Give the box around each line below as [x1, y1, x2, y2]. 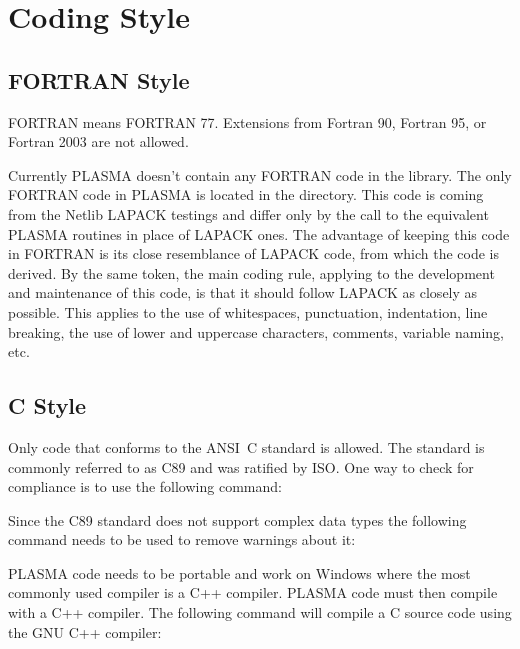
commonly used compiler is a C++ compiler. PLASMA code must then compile [8, 582, 498, 603]
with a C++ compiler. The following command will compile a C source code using [8, 602, 512, 623]
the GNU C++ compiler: [8, 621, 162, 642]
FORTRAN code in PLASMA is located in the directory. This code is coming [8, 184, 484, 205]
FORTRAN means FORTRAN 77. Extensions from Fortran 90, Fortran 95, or [8, 111, 487, 132]
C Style [8, 390, 87, 421]
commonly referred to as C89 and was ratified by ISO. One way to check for [8, 456, 474, 477]
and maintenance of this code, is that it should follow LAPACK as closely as [8, 282, 478, 303]
